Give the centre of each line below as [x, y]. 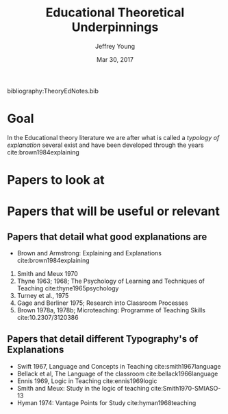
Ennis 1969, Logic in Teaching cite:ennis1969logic [87, 381]
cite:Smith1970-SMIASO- [186, 388]
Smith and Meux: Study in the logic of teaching [83, 388]
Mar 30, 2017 [115, 59]
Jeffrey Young [115, 46]
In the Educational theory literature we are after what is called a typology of [113, 137]
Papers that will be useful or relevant [114, 211]
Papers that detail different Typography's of [103, 339]
